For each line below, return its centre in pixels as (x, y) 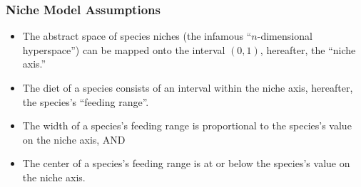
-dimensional (285, 36)
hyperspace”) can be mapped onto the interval (124, 49)
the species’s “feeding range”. (86, 101)
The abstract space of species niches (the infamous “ (137, 36)
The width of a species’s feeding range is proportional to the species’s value (187, 125)
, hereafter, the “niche (308, 49)
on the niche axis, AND (74, 139)
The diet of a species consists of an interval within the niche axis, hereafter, (188, 87)
